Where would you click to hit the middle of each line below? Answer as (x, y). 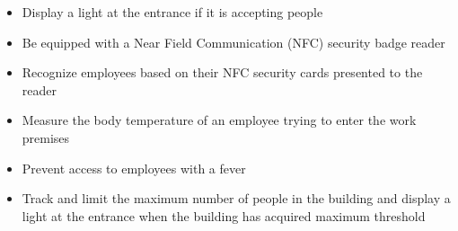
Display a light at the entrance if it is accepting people (172, 12)
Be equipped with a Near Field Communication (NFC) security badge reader (233, 42)
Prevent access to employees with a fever (134, 168)
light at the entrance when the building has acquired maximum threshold (224, 215)
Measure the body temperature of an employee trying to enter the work (219, 120)
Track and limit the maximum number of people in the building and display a (236, 198)
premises (46, 137)
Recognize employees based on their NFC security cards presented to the (222, 72)
